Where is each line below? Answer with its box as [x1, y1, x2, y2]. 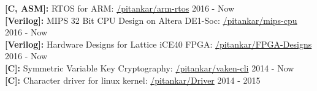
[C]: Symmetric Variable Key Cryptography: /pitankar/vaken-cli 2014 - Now [5, 61, 294, 74]
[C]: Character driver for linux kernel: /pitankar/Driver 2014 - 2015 [5, 73, 261, 86]
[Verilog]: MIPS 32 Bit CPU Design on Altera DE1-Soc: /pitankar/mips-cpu [5, 13, 297, 26]
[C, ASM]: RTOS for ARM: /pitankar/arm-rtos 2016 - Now [5, 2, 235, 14]
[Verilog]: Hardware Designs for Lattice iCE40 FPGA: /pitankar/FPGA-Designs [5, 37, 312, 50]
